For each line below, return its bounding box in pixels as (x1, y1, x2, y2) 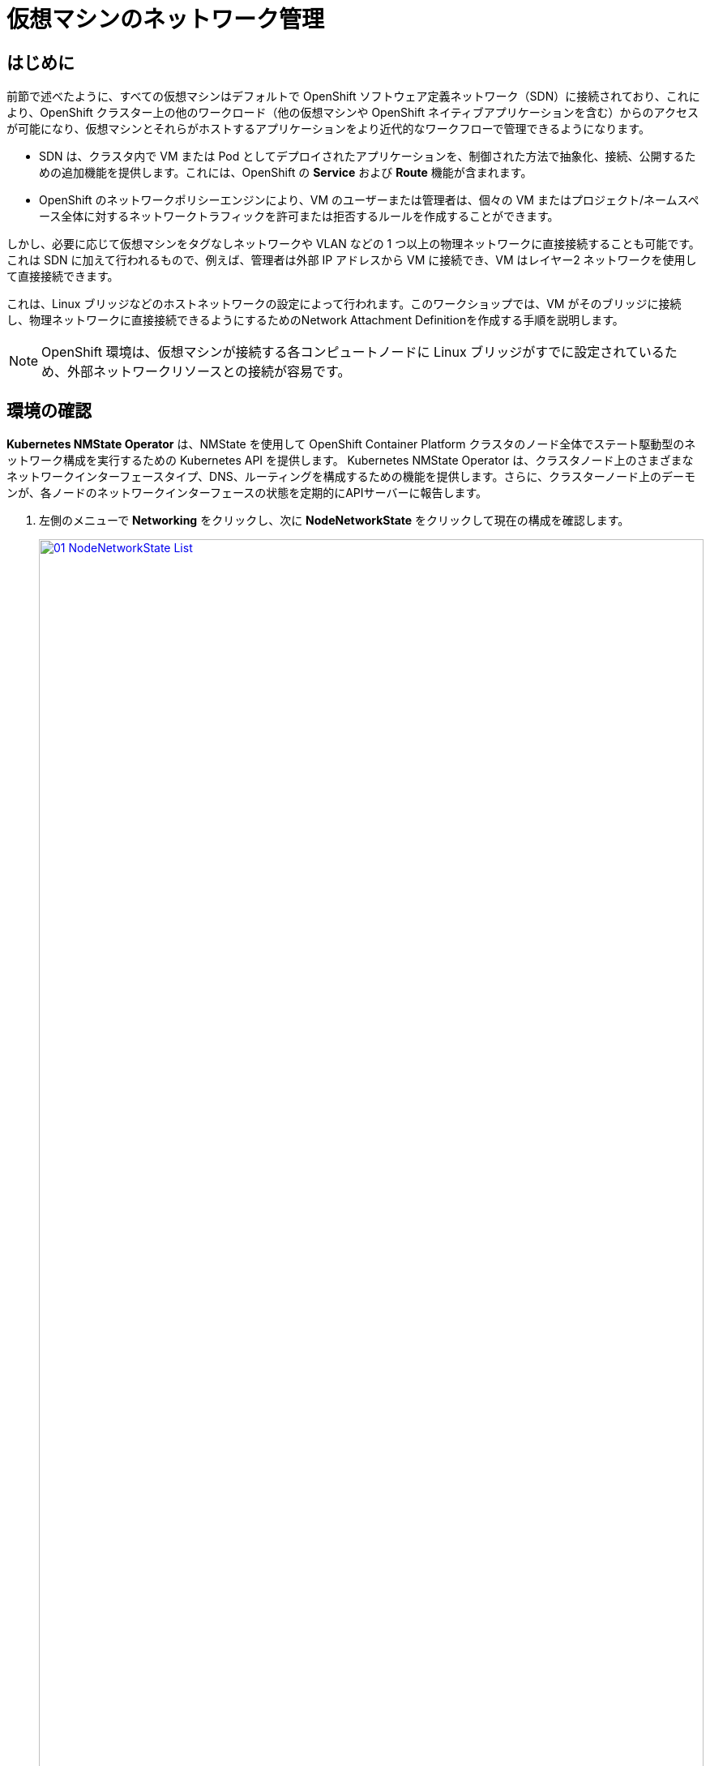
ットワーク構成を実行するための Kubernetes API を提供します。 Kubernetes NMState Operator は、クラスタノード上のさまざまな (6, 453, 694, 468)
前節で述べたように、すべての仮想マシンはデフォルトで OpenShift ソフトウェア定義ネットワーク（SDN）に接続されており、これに (6, 89, 700, 104)
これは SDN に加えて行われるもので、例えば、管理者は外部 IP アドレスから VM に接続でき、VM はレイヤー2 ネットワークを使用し (6, 253, 697, 268)
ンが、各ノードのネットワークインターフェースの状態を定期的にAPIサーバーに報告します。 (6, 486, 487, 500)
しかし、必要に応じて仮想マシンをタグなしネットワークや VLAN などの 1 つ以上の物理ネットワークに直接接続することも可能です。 (6, 237, 700, 251)
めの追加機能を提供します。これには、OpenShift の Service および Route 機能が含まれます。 (39, 165, 532, 180)
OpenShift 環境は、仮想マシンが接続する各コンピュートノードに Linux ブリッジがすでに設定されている (41, 344, 665, 361)
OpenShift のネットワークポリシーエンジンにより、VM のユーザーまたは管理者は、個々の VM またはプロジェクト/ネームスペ (39, 193, 699, 208)
